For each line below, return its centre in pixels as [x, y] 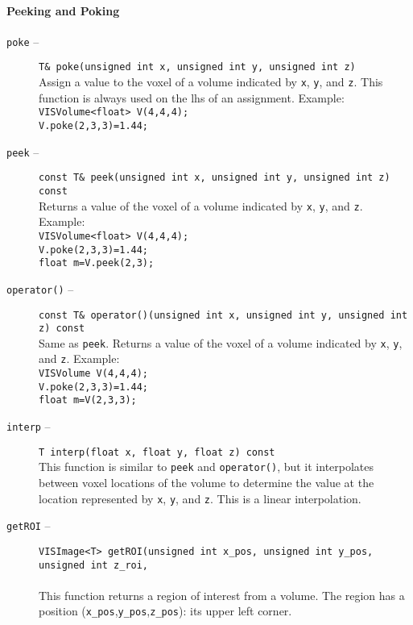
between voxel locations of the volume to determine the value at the [206, 483]
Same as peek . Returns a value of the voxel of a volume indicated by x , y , [221, 342]
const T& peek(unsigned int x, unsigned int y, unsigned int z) [215, 178]
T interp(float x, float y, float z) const [157, 452]
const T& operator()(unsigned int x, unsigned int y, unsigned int [223, 315]
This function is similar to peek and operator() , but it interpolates [206, 467]
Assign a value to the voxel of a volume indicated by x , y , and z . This [211, 82]
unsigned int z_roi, [94, 565]
